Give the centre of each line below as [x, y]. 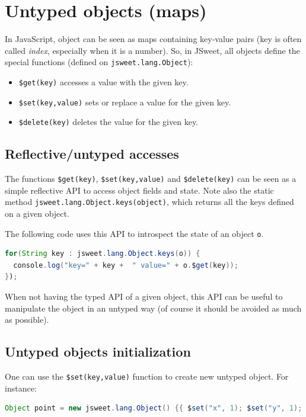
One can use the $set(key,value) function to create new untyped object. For [147, 376]
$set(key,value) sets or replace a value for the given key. [125, 102]
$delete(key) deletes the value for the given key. [109, 122]
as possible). [27, 320]
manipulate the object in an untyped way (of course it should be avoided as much [153, 308]
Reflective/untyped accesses [92, 154]
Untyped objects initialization [98, 352]
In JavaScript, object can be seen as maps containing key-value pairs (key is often [153, 39]
